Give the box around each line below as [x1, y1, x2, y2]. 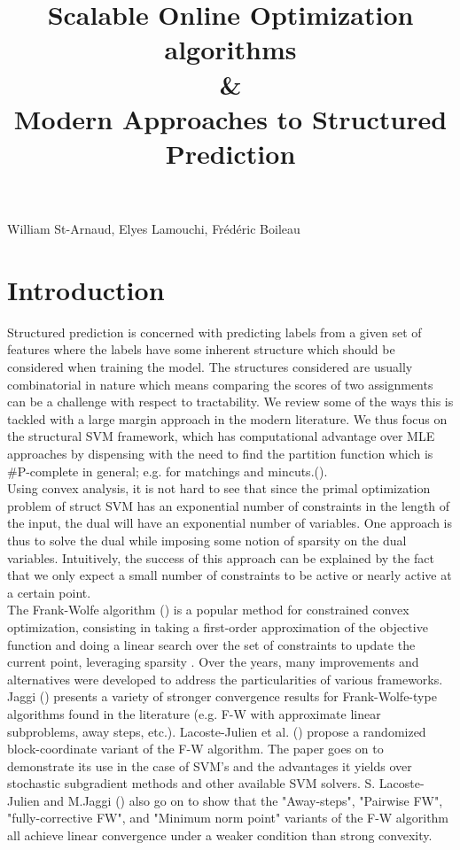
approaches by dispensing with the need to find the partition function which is [7, 444, 433, 462]
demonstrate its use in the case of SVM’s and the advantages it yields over [7, 756, 412, 775]
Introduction [7, 271, 165, 307]
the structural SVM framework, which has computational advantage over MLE [7, 427, 435, 445]
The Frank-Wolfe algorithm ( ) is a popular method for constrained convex [7, 600, 409, 619]
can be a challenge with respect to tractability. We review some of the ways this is [7, 392, 454, 411]
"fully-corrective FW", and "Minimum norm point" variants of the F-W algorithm [7, 808, 449, 827]
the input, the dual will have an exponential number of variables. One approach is [7, 514, 452, 532]
